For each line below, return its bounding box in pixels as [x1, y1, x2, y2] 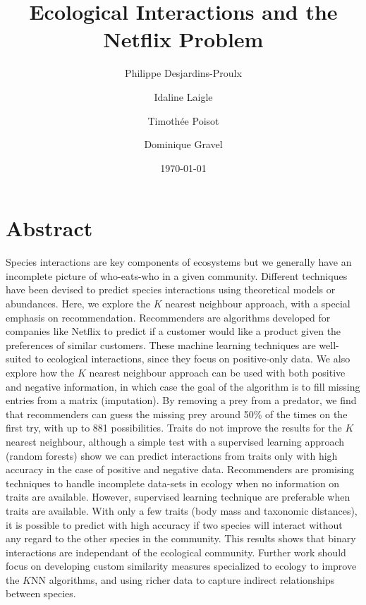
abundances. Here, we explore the [6, 296, 151, 310]
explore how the [6, 365, 75, 379]
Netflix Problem [103, 25, 264, 54]
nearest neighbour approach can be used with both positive [89, 365, 346, 379]
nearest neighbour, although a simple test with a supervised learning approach [6, 434, 345, 448]
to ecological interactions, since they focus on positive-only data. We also [35, 351, 350, 366]
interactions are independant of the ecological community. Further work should [6, 544, 346, 559]
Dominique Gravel [144, 137, 223, 152]
